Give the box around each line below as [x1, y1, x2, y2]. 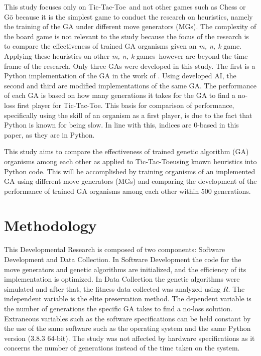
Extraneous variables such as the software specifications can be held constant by [4, 313, 251, 323]
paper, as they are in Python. [4, 129, 95, 140]
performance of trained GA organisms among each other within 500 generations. [4, 185, 251, 196]
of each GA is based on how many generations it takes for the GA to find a [4, 90, 235, 100]
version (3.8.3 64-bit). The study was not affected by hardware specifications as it [4, 332, 255, 343]
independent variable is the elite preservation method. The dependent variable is [4, 293, 251, 304]
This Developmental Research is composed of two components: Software [4, 244, 225, 255]
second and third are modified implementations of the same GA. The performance [4, 80, 256, 90]
